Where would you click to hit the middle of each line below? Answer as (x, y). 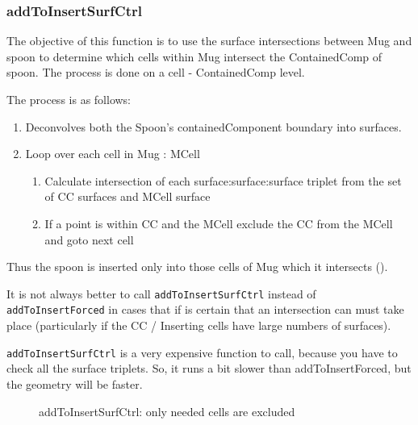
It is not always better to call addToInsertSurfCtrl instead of (161, 293)
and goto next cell (89, 239)
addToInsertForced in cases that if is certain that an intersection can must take (205, 309)
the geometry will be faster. (75, 383)
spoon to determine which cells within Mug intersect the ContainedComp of (194, 56)
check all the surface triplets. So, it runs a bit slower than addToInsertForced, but (209, 368)
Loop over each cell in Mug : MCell (113, 154)
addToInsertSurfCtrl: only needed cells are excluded (167, 411)
